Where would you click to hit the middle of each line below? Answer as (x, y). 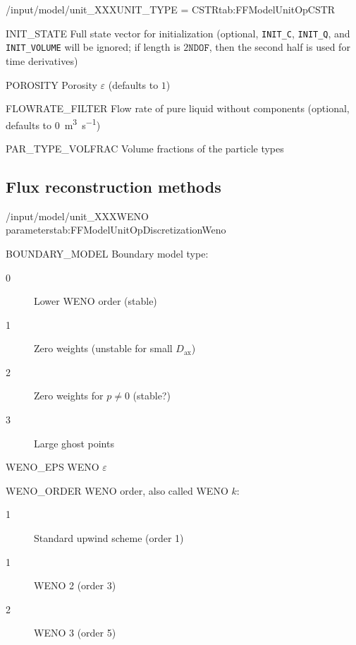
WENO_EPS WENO (53, 467)
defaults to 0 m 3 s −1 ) (53, 123)
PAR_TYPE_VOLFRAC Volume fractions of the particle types (145, 148)
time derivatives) (42, 60)
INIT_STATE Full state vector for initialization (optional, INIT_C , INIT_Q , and (178, 33)
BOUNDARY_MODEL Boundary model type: (107, 253)
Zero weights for (69, 396)
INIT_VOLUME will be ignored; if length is (93, 47)
